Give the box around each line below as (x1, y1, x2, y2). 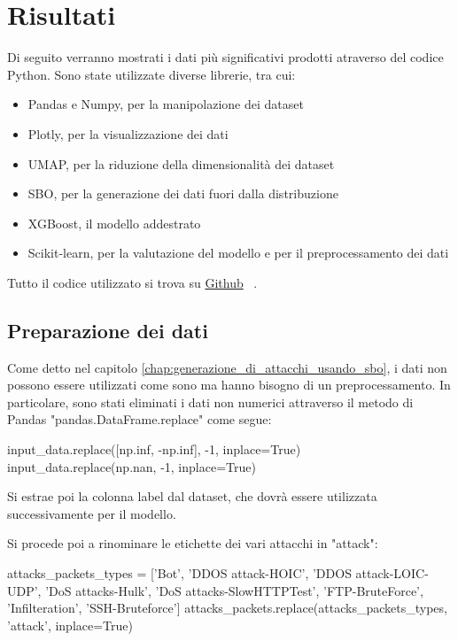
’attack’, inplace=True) (7, 615, 134, 634)
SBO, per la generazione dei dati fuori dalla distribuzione (27, 184, 338, 203)
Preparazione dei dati (7, 316, 208, 344)
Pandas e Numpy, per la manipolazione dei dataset (27, 95, 304, 113)
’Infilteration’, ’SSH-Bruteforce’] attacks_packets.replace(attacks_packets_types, (7, 599, 447, 617)
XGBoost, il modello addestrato (27, 213, 201, 232)
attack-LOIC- (355, 564, 429, 583)
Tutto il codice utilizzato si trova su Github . (7, 273, 258, 291)
